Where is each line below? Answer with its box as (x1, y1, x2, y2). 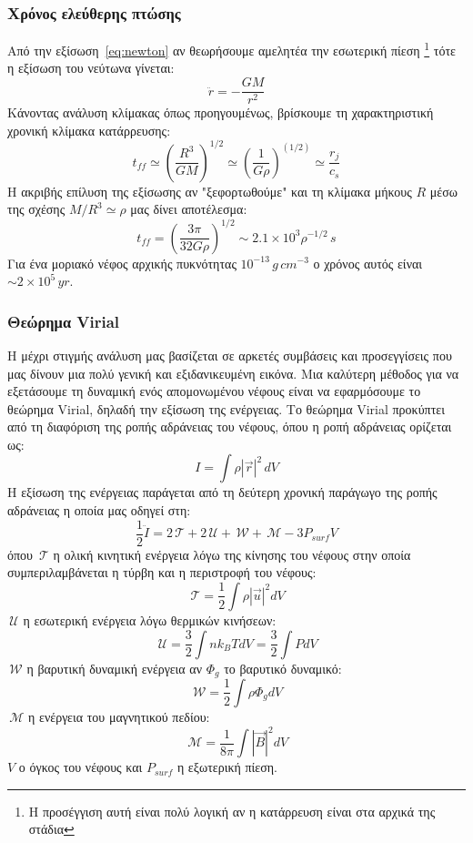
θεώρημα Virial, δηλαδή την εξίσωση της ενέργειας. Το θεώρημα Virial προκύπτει (7, 399, 445, 418)
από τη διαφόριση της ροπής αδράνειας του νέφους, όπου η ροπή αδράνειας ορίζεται (7, 417, 452, 436)
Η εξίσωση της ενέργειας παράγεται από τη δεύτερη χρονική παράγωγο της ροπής (7, 482, 438, 502)
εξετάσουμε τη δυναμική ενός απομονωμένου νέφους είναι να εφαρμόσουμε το (7, 381, 421, 401)
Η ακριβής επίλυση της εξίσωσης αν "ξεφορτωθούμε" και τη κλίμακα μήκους (7, 181, 412, 200)
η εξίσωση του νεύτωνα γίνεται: (7, 58, 175, 77)
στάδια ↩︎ (28, 819, 75, 838)
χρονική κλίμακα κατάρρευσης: (7, 120, 171, 139)
